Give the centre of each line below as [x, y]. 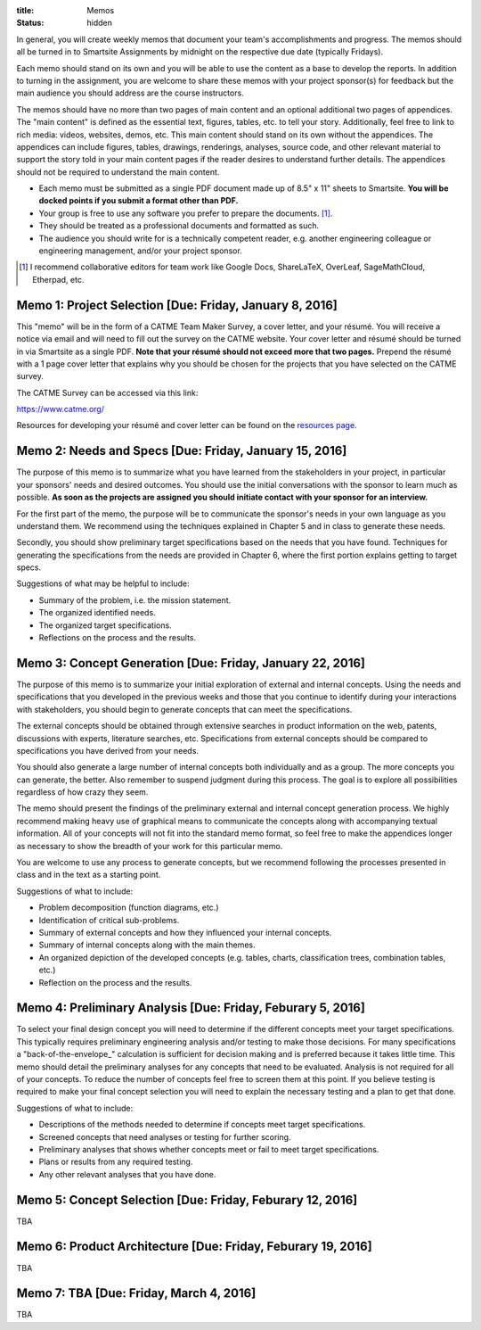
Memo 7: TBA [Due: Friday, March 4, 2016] [136, 1293]
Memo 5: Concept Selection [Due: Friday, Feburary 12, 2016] [187, 1200]
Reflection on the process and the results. [115, 982]
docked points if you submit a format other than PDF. [139, 201]
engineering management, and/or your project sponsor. [140, 251]
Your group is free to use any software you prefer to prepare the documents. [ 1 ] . [186, 213]
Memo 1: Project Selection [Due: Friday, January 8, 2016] [177, 305]
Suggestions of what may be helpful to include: [103, 583]
